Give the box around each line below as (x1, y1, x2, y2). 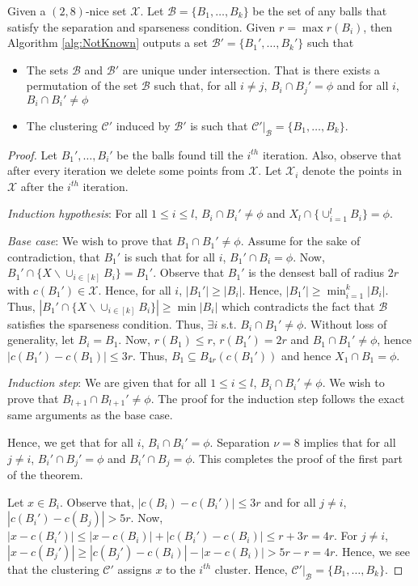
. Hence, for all (98, 281, 171, 298)
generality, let (7, 331, 74, 348)
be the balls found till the (116, 146, 243, 163)
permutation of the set (26, 77, 138, 94)
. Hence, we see (335, 542, 410, 559)
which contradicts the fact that (221, 297, 375, 314)
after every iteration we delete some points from (7, 162, 245, 179)
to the (166, 560, 196, 577)
